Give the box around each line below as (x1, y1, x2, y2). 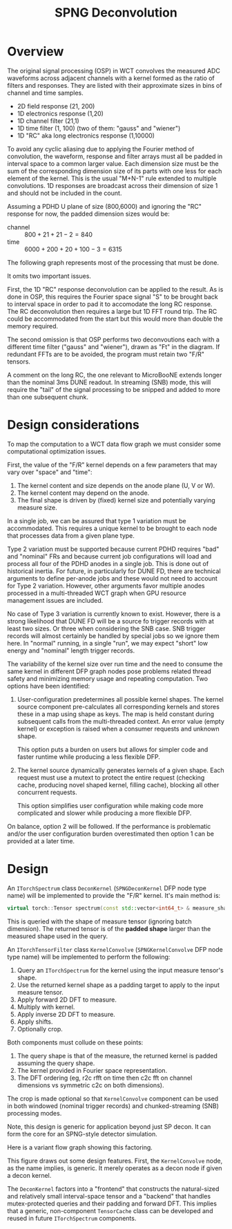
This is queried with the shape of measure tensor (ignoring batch (7, 917, 192, 926)
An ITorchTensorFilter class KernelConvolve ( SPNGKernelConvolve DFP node (7, 945, 223, 953)
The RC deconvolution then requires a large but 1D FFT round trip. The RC (7, 307, 217, 315)
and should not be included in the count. (7, 189, 122, 197)
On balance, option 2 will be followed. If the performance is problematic (7, 822, 211, 830)
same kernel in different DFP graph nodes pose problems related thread (7, 667, 212, 675)
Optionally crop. (17, 1024, 64, 1033)
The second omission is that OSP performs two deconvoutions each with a (7, 335, 220, 344)
